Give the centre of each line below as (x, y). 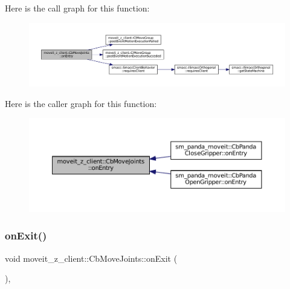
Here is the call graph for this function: (77, 8)
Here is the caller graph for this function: (81, 103)
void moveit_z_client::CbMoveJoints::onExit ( (91, 258)
